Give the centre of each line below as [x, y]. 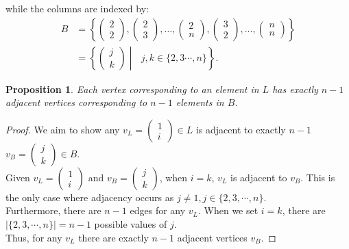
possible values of [131, 224]
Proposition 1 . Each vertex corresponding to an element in [132, 89]
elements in [200, 102]
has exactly [295, 89]
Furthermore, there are [53, 210]
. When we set [228, 210]
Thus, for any [34, 237]
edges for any [158, 210]
